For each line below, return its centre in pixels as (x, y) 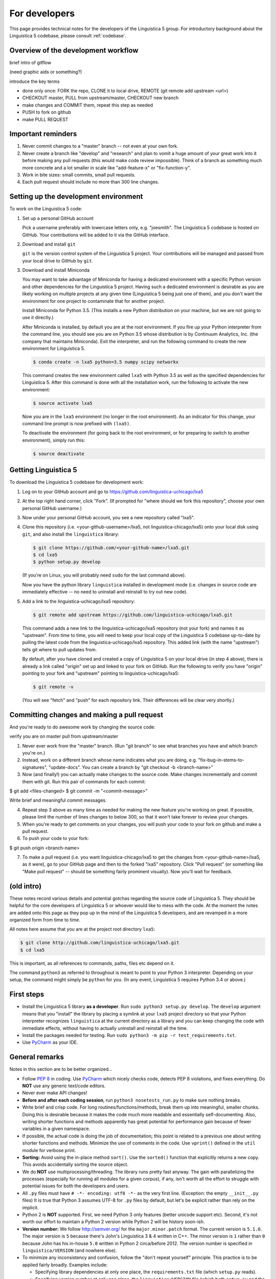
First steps (27, 994)
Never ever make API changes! (55, 1093)
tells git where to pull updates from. (60, 649)
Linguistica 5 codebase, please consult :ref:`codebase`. (68, 35)
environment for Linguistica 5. (54, 348)
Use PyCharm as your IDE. (50, 1042)
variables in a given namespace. (56, 1129)
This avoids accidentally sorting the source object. (75, 1164)
